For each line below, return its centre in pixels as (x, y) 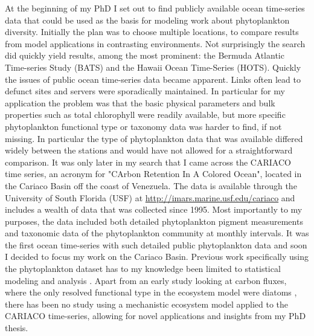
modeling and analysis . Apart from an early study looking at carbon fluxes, (146, 280)
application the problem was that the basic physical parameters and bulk (140, 102)
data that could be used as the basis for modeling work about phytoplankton (147, 20)
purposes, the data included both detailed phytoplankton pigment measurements (154, 221)
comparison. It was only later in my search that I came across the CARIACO (148, 162)
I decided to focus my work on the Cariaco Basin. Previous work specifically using (157, 257)
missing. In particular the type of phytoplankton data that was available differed (154, 138)
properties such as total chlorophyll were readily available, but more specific (145, 115)
